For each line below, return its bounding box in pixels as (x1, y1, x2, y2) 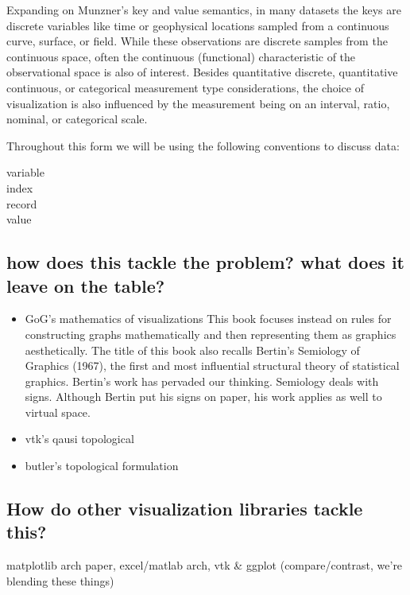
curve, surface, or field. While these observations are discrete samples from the (6, 33, 388, 49)
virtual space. (25, 403, 91, 420)
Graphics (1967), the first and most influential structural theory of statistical (25, 357, 400, 374)
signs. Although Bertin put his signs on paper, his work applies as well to (25, 388, 382, 405)
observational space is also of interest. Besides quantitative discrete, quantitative (6, 64, 398, 80)
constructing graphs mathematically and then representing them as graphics (25, 325, 396, 342)
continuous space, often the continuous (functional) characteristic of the (6, 48, 356, 64)
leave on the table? (6, 273, 165, 297)
